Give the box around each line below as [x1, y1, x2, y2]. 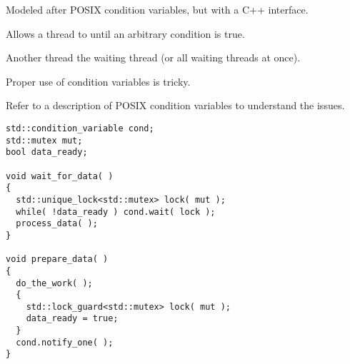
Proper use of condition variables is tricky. [6, 74, 191, 89]
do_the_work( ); [16, 278, 93, 288]
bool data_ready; [6, 147, 88, 158]
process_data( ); [16, 218, 98, 229]
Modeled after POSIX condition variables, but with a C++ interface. [6, 2, 309, 16]
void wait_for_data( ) [6, 171, 114, 181]
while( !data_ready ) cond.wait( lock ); [16, 206, 216, 217]
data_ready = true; [26, 313, 119, 324]
